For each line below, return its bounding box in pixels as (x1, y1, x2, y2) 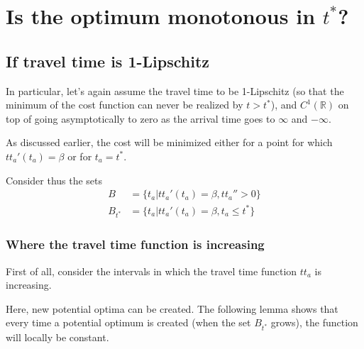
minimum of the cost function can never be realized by (6, 97, 243, 112)
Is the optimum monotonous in (6, 1, 316, 31)
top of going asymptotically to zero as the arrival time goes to (6, 111, 275, 126)
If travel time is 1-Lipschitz (6, 50, 210, 72)
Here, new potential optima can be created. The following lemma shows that (6, 301, 338, 316)
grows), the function (270, 315, 358, 330)
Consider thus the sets (6, 172, 103, 187)
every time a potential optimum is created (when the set (6, 315, 251, 330)
